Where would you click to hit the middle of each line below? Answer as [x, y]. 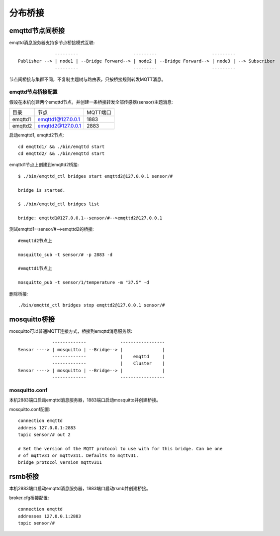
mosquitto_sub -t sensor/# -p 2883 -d [65, 255]
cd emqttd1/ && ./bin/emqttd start [61, 146]
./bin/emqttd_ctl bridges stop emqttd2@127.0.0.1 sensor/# [92, 305]
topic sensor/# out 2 [44, 434]
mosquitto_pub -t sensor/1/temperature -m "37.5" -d [84, 282]
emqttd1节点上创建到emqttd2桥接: [44, 165]
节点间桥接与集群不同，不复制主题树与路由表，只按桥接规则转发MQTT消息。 [88, 79]
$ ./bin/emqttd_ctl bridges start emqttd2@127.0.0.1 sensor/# [95, 176]
